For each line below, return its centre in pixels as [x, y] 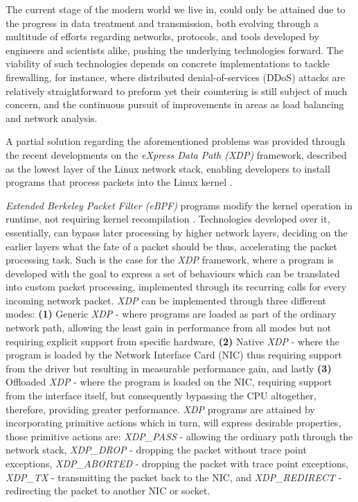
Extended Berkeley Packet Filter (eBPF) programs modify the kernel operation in [179, 205]
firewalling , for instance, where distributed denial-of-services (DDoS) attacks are [176, 77]
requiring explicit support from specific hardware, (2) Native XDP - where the [172, 341]
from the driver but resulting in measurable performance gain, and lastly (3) [169, 368]
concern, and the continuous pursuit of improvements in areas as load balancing [175, 104]
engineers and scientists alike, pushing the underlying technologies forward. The [174, 50]
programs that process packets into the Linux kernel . [119, 182]
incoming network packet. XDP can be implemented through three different [166, 300]
